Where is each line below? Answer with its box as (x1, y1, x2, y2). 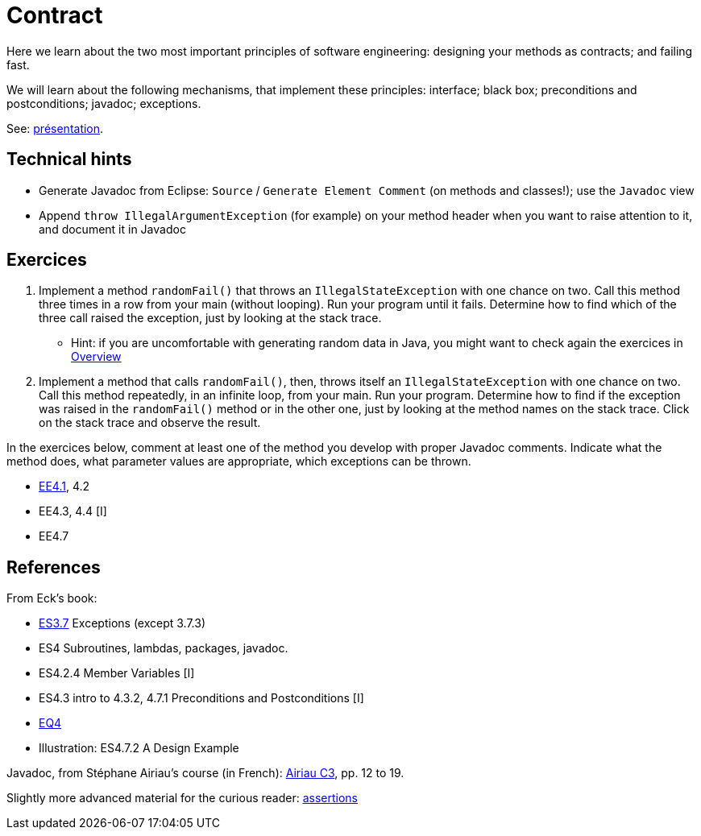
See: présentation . (6, 121, 104, 135)
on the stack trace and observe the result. (39, 416, 261, 430)
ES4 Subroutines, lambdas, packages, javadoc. (39, 641, 288, 656)
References (6, 557, 101, 577)
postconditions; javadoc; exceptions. (6, 96, 201, 110)
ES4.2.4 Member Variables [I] (39, 666, 195, 681)
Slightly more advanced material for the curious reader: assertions (6, 791, 358, 805)
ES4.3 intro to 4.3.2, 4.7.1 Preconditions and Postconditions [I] (39, 691, 364, 706)
